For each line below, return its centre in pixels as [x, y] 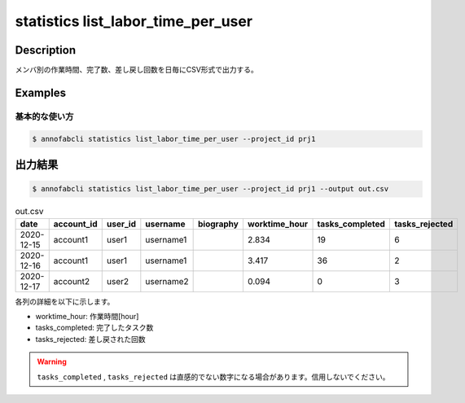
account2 [72, 281]
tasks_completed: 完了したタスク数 [94, 328]
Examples [41, 92]
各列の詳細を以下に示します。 [65, 301]
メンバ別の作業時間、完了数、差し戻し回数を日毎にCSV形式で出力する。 [136, 70]
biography [218, 224]
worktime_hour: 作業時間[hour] [87, 316]
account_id [75, 224]
